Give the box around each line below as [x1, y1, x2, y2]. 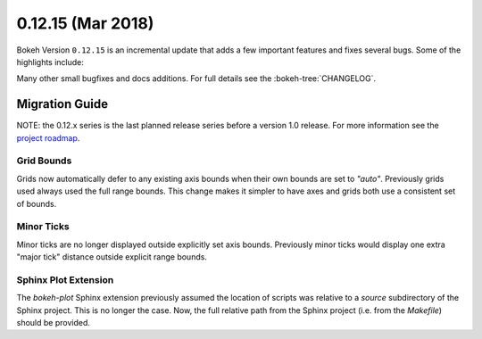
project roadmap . [16, 132, 80, 143]
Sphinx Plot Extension [16, 273, 114, 285]
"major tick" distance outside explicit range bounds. [16, 252, 207, 262]
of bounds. [16, 198, 57, 209]
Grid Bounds [16, 154, 72, 167]
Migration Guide [16, 96, 109, 112]
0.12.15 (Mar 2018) [16, 13, 154, 33]
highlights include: [16, 56, 85, 67]
